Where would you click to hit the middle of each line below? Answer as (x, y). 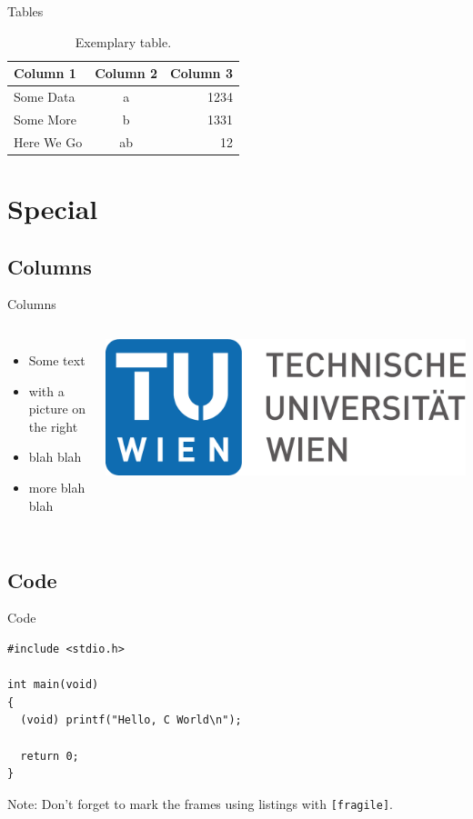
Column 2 (126, 73)
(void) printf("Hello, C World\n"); (131, 720)
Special (53, 208)
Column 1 (45, 73)
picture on (57, 409)
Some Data (45, 97)
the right (53, 426)
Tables (25, 11)
